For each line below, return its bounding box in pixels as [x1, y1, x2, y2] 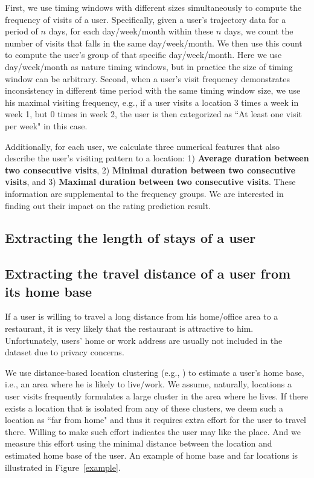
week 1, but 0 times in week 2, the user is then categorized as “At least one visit [5, 108, 302, 120]
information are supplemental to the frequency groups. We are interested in [5, 187, 284, 199]
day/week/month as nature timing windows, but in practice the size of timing [5, 60, 293, 73]
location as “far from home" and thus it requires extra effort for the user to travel [5, 413, 306, 426]
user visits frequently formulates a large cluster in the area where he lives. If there [5, 390, 309, 402]
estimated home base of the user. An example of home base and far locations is [5, 449, 298, 461]
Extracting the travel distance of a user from [5, 264, 291, 283]
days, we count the [224, 25, 293, 37]
